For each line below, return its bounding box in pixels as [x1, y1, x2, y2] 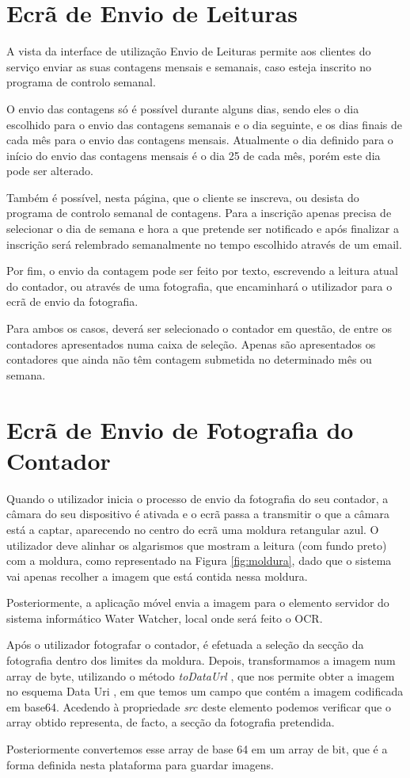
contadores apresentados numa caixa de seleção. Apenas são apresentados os [6, 335, 376, 352]
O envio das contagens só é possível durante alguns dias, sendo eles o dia [6, 100, 359, 116]
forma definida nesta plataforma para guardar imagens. [6, 756, 274, 772]
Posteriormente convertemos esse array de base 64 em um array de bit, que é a [6, 741, 388, 757]
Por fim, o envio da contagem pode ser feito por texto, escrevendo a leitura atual [6, 262, 398, 279]
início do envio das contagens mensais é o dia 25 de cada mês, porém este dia [6, 147, 381, 163]
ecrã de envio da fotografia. [6, 293, 139, 310]
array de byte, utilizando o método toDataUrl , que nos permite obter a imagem [6, 667, 395, 684]
